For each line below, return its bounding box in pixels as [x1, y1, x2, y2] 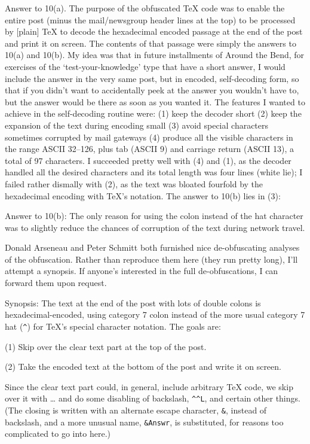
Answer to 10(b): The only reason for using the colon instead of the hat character [5, 209, 303, 222]
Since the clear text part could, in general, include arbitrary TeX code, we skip [5, 380, 293, 393]
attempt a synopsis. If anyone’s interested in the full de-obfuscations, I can [5, 264, 278, 277]
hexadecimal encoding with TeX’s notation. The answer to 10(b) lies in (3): [5, 189, 281, 202]
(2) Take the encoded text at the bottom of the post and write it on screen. [5, 360, 281, 373]
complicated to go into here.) [5, 427, 111, 440]
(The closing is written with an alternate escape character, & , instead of [5, 403, 267, 416]
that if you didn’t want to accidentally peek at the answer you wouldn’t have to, [5, 84, 299, 96]
